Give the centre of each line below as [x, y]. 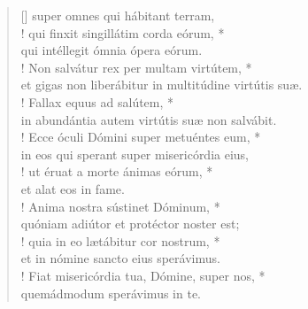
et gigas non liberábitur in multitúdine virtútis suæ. [162, 85]
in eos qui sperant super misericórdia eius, [135, 154]
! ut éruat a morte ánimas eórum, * [117, 171]
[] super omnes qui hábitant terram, [118, 15]
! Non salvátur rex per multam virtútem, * [136, 67]
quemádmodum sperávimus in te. [111, 293]
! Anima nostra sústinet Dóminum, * [120, 206]
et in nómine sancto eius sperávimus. [120, 258]
